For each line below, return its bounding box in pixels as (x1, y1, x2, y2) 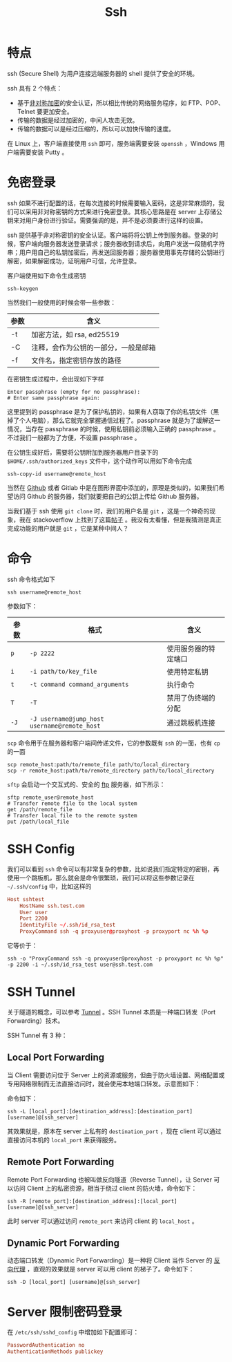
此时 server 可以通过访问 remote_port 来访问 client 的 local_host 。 (7, 1217, 198, 1225)
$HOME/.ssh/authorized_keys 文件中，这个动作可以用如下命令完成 (7, 457, 193, 465)
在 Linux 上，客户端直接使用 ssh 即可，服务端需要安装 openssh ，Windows (7, 139, 217, 147)
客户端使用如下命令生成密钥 (7, 271, 86, 280)
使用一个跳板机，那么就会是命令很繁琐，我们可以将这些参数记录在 (7, 873, 195, 882)
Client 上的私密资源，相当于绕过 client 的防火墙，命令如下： (26, 1184, 197, 1192)
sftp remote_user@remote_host (7, 794, 95, 801)
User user (19, 909, 48, 916)
